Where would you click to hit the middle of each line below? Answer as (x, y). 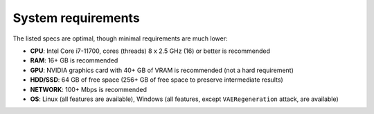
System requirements (76, 18)
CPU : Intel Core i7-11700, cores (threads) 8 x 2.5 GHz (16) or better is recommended (150, 51)
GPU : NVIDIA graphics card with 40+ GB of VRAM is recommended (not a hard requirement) (162, 70)
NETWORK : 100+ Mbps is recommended (88, 89)
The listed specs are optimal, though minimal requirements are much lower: (120, 38)
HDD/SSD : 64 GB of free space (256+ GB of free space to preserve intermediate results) (157, 80)
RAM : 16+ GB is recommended (74, 60)
